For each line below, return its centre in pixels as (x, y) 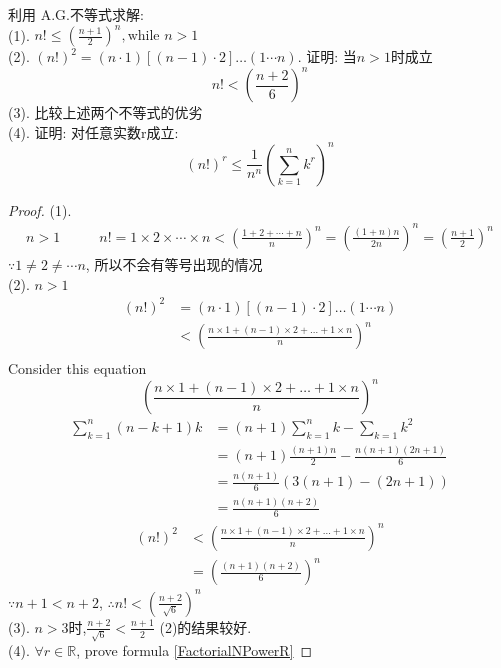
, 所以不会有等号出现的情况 (174, 264)
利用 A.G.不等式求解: (76, 14)
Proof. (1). (40, 209)
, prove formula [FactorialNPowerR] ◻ (194, 650)
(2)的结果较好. (205, 626)
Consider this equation (77, 368)
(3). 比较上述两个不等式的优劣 (105, 112)
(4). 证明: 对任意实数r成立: (93, 131)
